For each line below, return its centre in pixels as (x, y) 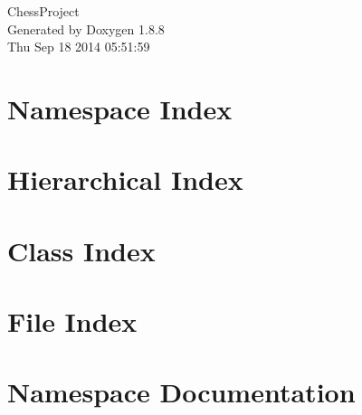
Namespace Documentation (181, 392)
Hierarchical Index (125, 179)
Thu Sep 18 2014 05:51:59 (79, 47)
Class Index (81, 250)
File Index (72, 321)
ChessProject (43, 11)
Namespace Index (120, 108)
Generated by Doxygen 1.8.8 (86, 28)
